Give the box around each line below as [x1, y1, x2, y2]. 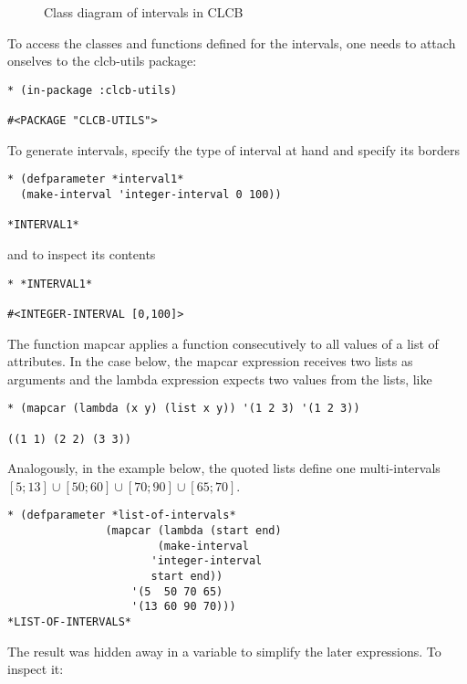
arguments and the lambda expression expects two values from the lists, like [7, 369, 432, 388]
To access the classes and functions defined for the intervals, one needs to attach [7, 33, 456, 52]
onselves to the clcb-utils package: [7, 51, 197, 70]
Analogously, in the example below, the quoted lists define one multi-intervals [7, 458, 441, 478]
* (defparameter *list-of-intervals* [7, 509, 236, 522]
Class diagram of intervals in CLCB [44, 3, 244, 21]
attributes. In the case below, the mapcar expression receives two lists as [7, 352, 413, 371]
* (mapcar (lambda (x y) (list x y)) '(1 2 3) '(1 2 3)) [7, 402, 360, 416]
